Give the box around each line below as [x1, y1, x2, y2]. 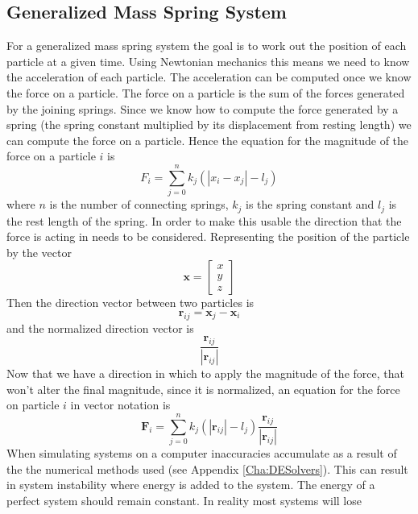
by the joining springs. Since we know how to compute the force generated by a [6, 100, 399, 117]
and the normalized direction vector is [6, 319, 194, 336]
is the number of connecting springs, [49, 196, 229, 213]
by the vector [6, 243, 72, 260]
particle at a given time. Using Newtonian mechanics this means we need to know [6, 52, 410, 69]
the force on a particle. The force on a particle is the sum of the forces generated [6, 84, 405, 101]
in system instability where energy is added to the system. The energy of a [6, 476, 375, 493]
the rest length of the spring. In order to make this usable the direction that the [6, 212, 402, 229]
